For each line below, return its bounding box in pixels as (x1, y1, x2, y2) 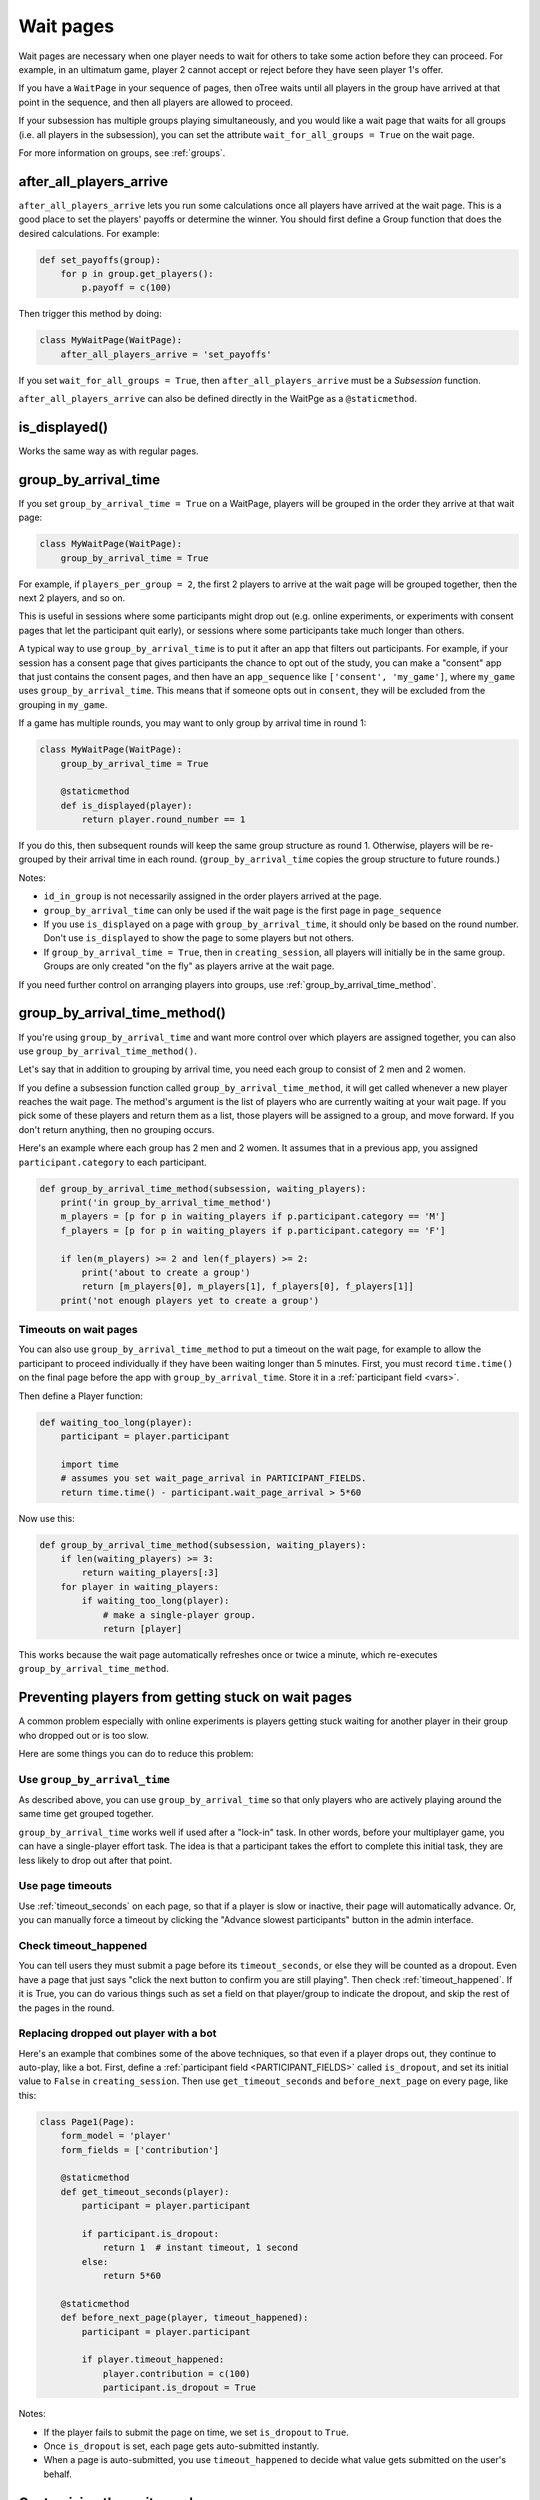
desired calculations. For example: (18, 227, 160, 239)
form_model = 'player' (60, 2130, 172, 2142)
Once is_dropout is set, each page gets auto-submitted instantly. (43, 2440, 320, 2452)
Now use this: (18, 1512, 75, 1524)
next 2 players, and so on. (18, 592, 126, 604)
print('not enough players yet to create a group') (60, 1295, 320, 1306)
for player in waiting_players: (60, 1581, 220, 1592)
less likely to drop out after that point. (18, 1854, 173, 1866)
